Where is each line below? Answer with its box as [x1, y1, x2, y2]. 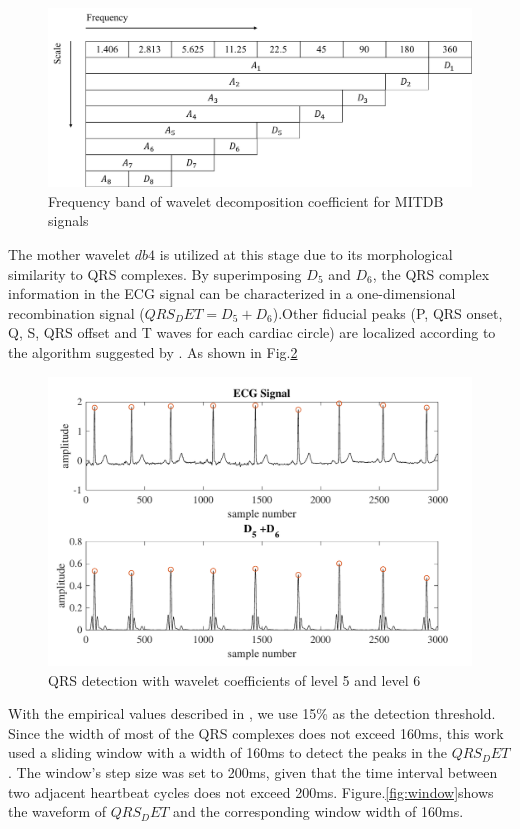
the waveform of [8, 801, 107, 822]
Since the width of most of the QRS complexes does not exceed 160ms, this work [8, 722, 504, 743]
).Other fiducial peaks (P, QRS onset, [272, 302, 503, 323]
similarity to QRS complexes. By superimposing [8, 263, 302, 284]
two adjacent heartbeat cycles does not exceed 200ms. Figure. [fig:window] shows [8, 781, 494, 802]
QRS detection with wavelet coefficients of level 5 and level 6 [48, 669, 421, 690]
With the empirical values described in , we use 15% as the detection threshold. [8, 703, 496, 724]
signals [48, 210, 89, 231]
